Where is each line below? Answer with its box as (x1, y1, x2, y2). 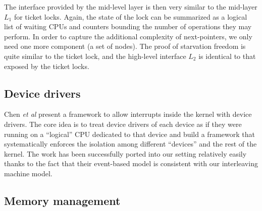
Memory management (4, 192, 121, 208)
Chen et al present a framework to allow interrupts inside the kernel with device (4, 109, 252, 119)
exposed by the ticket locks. (4, 60, 89, 71)
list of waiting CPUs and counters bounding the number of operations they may (4, 21, 252, 32)
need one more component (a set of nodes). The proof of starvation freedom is (4, 41, 246, 51)
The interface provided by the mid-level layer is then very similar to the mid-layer (4, 2, 257, 12)
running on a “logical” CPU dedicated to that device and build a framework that (4, 128, 255, 139)
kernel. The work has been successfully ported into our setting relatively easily (4, 148, 247, 159)
